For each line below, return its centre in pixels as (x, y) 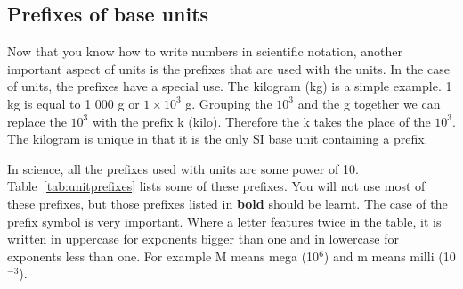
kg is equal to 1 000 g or (73, 103)
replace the (37, 121)
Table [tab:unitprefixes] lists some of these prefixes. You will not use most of (216, 186)
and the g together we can (369, 103)
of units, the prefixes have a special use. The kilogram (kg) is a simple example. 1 (230, 86)
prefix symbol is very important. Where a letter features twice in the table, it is (224, 221)
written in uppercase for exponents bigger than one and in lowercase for (203, 239)
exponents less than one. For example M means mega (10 (163, 256)
